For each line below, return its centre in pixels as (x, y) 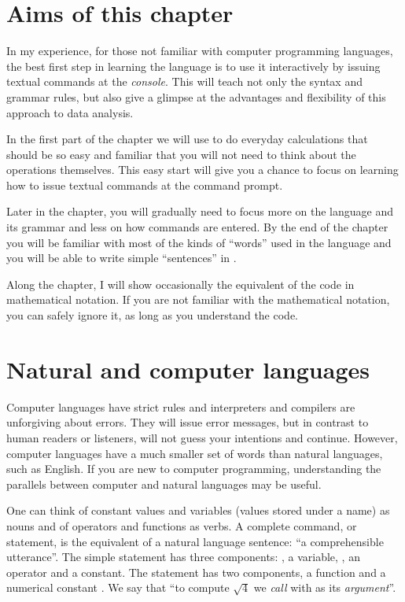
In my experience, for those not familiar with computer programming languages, (200, 51)
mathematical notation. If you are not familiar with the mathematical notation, (198, 299)
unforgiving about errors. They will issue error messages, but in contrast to (188, 422)
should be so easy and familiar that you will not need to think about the (181, 154)
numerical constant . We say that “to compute (118, 587)
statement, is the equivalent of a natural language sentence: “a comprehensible (195, 541)
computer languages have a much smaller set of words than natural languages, (195, 453)
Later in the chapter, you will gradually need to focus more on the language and (200, 211)
